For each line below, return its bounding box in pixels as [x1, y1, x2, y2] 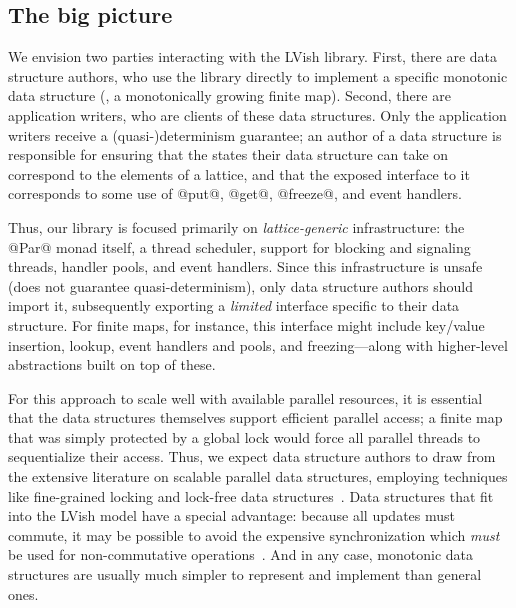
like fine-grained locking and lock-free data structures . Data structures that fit [8, 485, 494, 506]
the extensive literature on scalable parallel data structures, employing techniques [8, 466, 508, 487]
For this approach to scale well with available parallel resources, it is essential [8, 387, 483, 408]
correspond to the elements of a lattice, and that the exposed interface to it [8, 163, 470, 184]
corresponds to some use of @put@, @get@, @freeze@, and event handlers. [8, 183, 462, 204]
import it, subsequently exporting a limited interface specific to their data [8, 295, 460, 316]
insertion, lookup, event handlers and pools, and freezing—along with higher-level [8, 334, 508, 355]
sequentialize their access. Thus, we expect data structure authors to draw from [8, 446, 496, 467]
